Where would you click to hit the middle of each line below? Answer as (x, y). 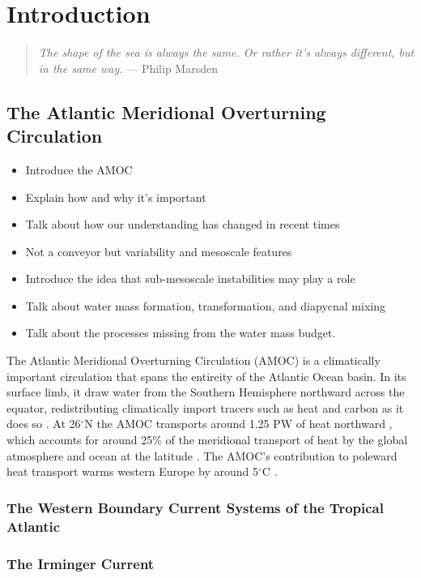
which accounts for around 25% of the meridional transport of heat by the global (207, 440)
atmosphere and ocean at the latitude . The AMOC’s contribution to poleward (202, 455)
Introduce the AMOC (79, 169)
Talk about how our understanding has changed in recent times (183, 224)
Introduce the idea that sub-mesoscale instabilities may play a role (190, 278)
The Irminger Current (81, 563)
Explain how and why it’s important (116, 197)
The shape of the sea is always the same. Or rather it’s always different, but (226, 52)
